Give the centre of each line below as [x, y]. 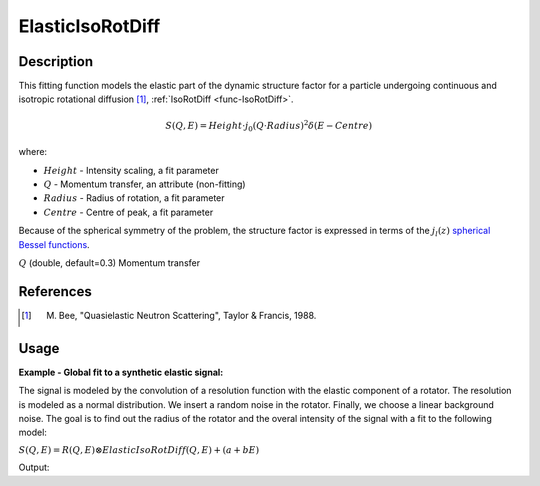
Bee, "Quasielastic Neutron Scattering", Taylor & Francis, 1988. [187, 315]
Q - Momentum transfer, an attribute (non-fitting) [144, 184]
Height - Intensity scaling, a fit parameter [131, 170]
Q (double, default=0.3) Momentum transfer [109, 262]
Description [56, 61]
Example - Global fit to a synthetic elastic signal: [121, 372]
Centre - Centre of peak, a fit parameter [128, 212]
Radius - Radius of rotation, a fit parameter [134, 198]
